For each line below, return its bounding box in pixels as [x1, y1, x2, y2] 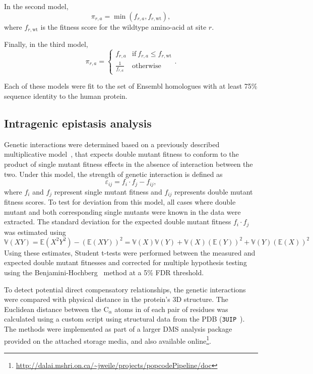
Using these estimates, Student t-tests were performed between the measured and [4, 247, 256, 258]
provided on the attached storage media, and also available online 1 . [4, 334, 211, 346]
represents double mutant [174, 186, 253, 197]
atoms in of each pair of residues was [114, 303, 228, 314]
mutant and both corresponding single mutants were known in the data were [4, 206, 241, 217]
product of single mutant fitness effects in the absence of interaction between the [4, 159, 253, 169]
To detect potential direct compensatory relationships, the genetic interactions [4, 284, 246, 294]
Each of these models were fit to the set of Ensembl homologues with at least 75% [4, 81, 258, 91]
